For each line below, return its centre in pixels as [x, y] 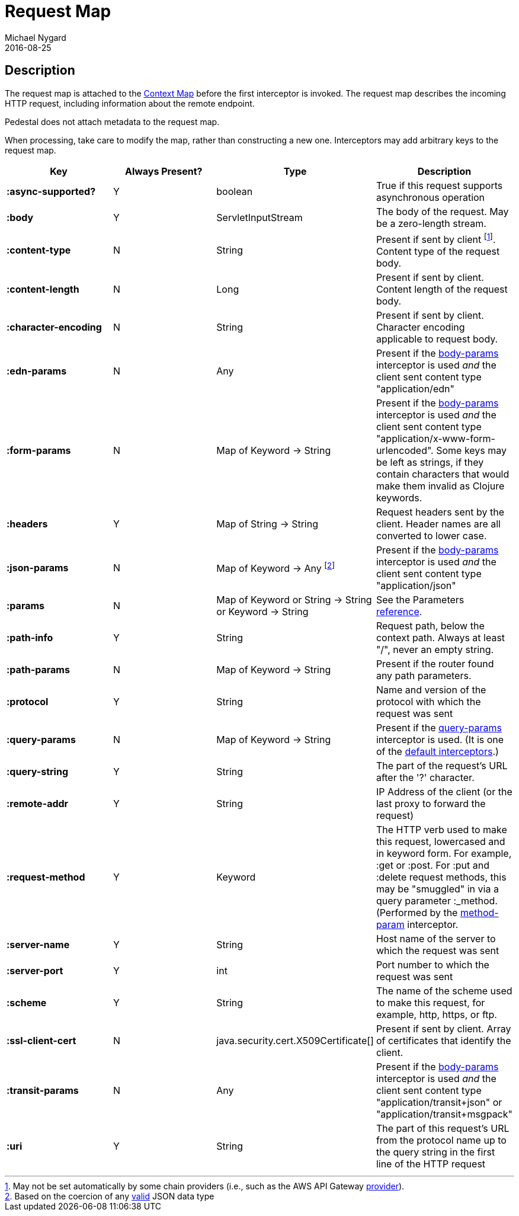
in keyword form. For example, [444, 853]
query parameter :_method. [437, 900]
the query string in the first [435, 1152]
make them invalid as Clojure [440, 486]
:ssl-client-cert [41, 1040]
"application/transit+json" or [439, 1102]
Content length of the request [442, 289]
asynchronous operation [430, 197]
